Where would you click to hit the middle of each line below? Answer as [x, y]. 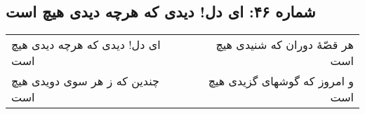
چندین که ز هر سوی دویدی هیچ [85, 81]
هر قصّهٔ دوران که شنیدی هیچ [285, 45]
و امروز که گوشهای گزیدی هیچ [281, 81]
